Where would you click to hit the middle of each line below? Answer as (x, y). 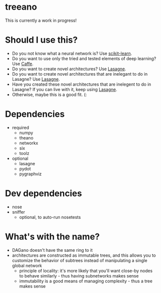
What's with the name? (52, 237)
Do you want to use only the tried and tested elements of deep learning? (84, 58)
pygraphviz (30, 174)
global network (27, 265)
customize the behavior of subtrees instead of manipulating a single (80, 260)
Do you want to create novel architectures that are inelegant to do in (80, 74)
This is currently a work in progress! (41, 20)
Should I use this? (41, 40)
